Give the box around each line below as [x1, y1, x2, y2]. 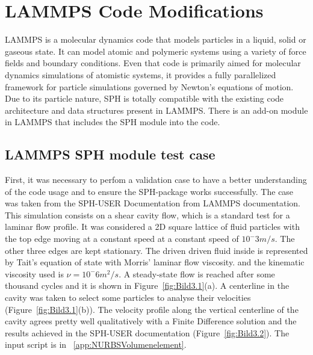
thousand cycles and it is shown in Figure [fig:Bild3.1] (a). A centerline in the [5, 279, 290, 292]
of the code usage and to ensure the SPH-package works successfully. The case [5, 185, 294, 197]
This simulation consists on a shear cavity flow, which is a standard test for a [5, 208, 290, 221]
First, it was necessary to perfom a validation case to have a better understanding [5, 173, 307, 186]
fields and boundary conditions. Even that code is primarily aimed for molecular [5, 57, 301, 69]
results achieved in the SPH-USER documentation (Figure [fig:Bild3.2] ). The [5, 326, 290, 339]
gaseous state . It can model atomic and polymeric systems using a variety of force [5, 45, 306, 57]
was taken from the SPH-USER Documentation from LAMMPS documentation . [5, 197, 300, 209]
